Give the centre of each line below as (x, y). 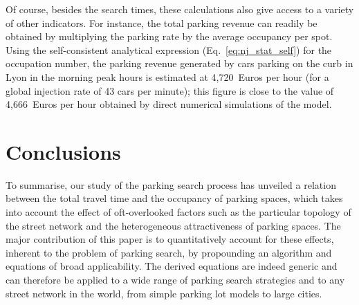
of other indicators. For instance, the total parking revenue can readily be (162, 22)
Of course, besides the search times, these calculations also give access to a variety (180, 9)
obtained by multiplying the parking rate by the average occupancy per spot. (169, 36)
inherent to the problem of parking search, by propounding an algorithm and (169, 252)
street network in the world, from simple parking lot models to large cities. (164, 293)
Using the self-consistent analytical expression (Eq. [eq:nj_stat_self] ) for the (169, 49)
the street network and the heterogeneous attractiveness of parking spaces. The (173, 225)
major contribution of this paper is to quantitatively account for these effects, (170, 239)
